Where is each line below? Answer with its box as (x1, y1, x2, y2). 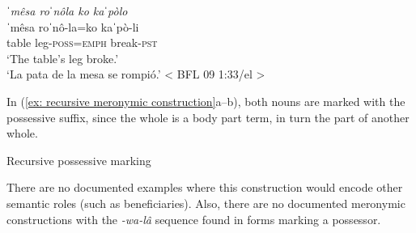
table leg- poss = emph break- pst (6, 34, 158, 51)
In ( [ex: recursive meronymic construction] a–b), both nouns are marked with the (6, 92, 405, 109)
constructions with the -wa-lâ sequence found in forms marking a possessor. (6, 210, 381, 227)
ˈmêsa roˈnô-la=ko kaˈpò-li (6, 18, 139, 35)
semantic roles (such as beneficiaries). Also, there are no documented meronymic (6, 194, 405, 211)
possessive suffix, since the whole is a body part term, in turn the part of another (6, 108, 410, 125)
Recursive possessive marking (6, 151, 151, 168)
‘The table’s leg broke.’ (6, 49, 119, 66)
